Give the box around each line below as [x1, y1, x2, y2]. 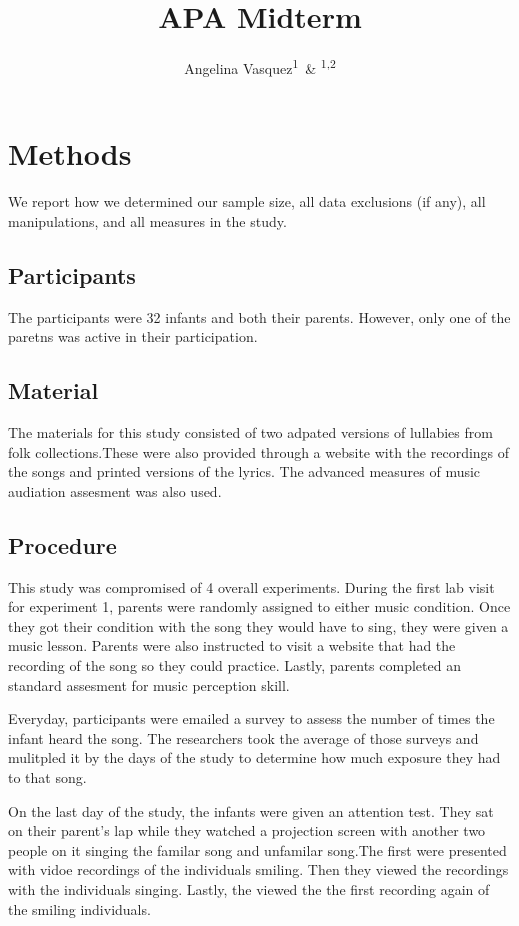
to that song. [8, 767, 87, 788]
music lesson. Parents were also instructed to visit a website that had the [8, 635, 456, 656]
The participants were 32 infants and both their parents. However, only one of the [8, 306, 511, 327]
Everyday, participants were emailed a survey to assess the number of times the [8, 708, 495, 729]
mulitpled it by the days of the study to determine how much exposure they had [8, 747, 501, 768]
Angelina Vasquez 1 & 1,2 [184, 55, 336, 78]
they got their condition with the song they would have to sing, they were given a [8, 615, 509, 636]
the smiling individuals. [8, 898, 151, 919]
